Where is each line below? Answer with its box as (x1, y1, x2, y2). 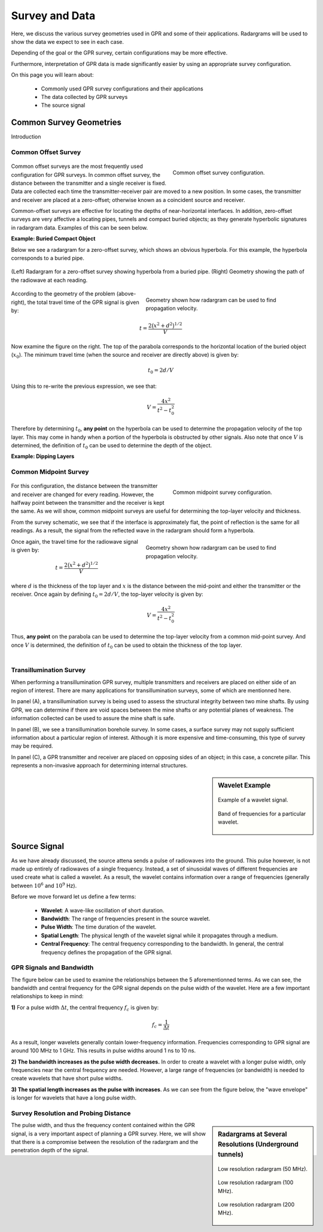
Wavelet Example (218, 781, 271, 790)
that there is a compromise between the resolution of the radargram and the (11, 1138, 199, 1146)
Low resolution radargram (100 (218, 1179, 294, 1186)
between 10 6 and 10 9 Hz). (11, 881, 77, 889)
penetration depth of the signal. (11, 1147, 89, 1154)
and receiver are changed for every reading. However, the (11, 490, 154, 498)
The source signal (41, 102, 86, 109)
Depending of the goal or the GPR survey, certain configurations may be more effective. (11, 49, 228, 56)
